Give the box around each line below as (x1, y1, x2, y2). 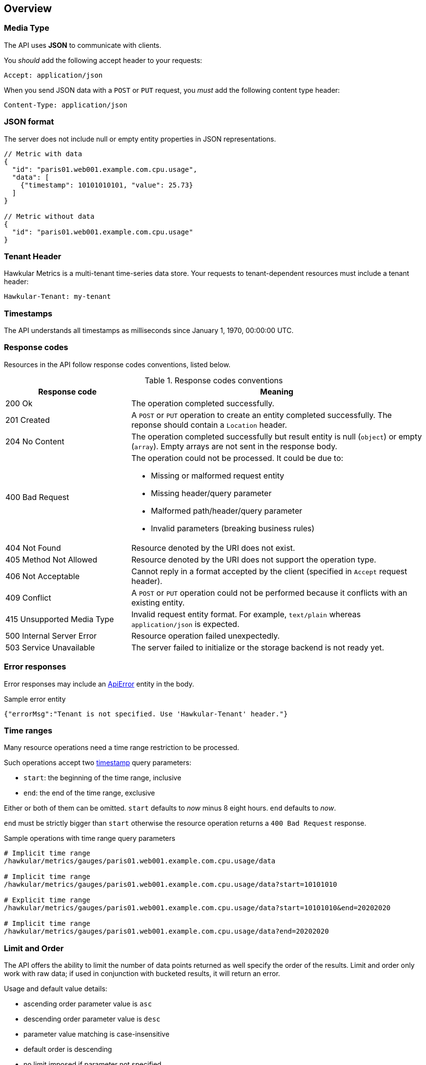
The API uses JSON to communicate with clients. (4, 41, 162, 49)
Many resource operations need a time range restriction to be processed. (4, 743, 240, 752)
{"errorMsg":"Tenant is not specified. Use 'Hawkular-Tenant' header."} (4, 710, 288, 718)
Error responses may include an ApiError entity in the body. (4, 679, 194, 688)
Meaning (260, 386, 294, 397)
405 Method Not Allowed (5, 554, 98, 564)
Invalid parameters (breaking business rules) (151, 523, 315, 533)
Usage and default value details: (4, 984, 107, 993)
